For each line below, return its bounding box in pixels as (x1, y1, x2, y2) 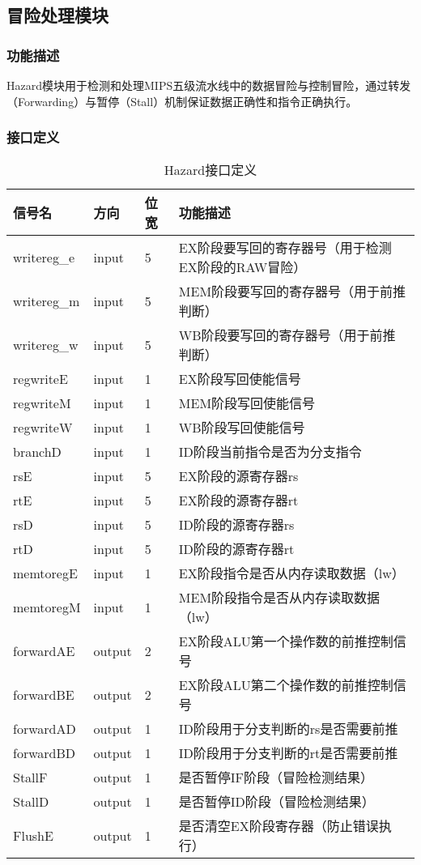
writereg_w (13, 334, 79, 354)
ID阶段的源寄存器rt (178, 539, 295, 559)
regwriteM (13, 393, 71, 412)
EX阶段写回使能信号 (178, 369, 301, 389)
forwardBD (13, 743, 75, 762)
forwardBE (13, 684, 74, 704)
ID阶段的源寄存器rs (178, 515, 295, 535)
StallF (13, 767, 48, 786)
